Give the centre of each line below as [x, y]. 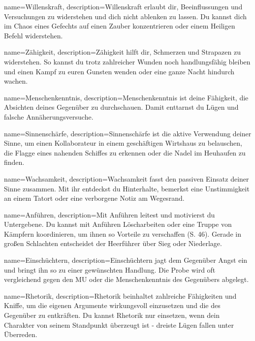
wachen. [16, 81]
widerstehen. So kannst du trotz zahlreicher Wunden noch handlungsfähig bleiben [127, 61]
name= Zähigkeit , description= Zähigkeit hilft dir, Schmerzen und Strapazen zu [122, 52]
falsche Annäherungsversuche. [49, 116]
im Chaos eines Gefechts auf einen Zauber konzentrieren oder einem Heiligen [120, 26]
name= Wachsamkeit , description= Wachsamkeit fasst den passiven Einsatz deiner [127, 178]
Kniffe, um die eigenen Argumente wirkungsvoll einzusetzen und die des [112, 305]
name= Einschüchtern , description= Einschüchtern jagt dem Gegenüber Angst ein [126, 260]
